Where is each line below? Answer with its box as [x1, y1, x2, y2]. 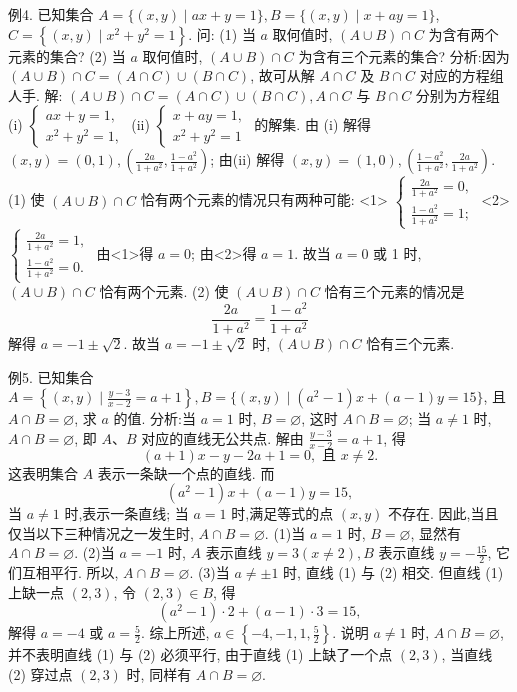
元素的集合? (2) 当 [8, 45, 126, 66]
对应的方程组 [419, 65, 504, 86]
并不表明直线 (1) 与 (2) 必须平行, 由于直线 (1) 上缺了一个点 [8, 644, 393, 665]
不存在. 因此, [388, 503, 471, 524]
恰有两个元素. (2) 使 [99, 281, 229, 302]
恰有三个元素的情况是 [324, 281, 465, 302]
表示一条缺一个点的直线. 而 [97, 462, 275, 483]
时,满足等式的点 [231, 503, 334, 524]
